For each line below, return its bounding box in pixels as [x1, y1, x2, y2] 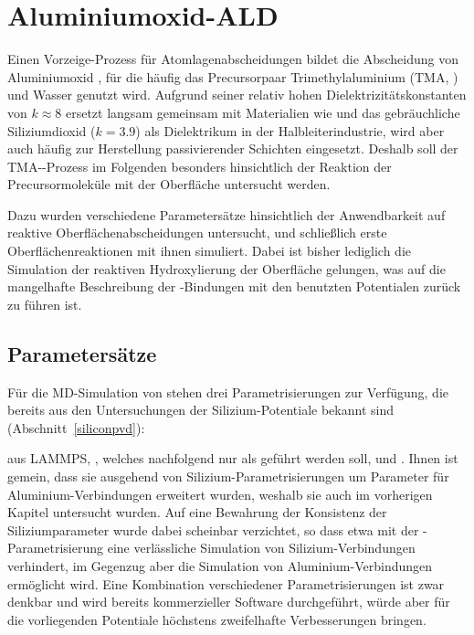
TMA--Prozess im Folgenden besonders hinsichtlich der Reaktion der [7, 156, 392, 175]
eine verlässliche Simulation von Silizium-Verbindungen [107, 538, 416, 557]
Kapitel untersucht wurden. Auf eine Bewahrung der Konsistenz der [7, 503, 387, 522]
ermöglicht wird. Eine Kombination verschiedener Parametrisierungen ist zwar [7, 574, 445, 593]
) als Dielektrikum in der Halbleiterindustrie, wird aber [135, 121, 445, 140]
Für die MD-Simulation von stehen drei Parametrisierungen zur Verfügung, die [7, 382, 448, 401]
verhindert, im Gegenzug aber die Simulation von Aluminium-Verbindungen [7, 556, 433, 575]
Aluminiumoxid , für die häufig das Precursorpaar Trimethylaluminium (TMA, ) [7, 67, 458, 86]
